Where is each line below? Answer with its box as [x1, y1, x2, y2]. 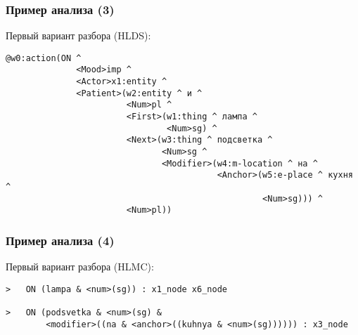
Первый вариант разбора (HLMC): [6, 259, 154, 274]
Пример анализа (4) [6, 231, 115, 249]
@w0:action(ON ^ [6, 53, 82, 63]
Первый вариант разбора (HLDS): [6, 28, 151, 43]
